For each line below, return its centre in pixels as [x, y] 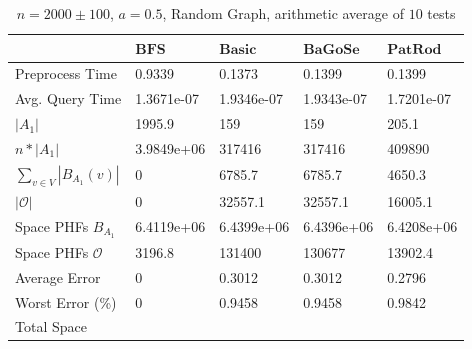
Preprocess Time [66, 73]
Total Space [51, 326]
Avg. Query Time [68, 98]
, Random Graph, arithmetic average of [283, 13]
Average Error [58, 276]
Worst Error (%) [66, 301]
